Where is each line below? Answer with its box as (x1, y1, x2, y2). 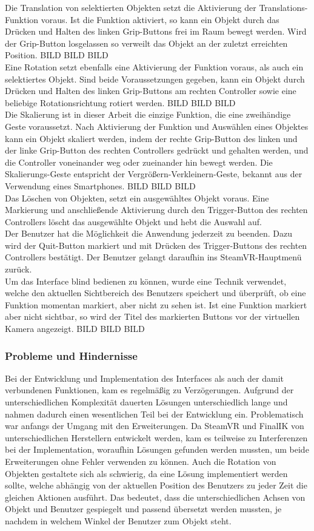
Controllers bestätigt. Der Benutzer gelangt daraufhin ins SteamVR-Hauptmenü (5, 251, 302, 263)
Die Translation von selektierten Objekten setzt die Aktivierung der (5, 1, 256, 13)
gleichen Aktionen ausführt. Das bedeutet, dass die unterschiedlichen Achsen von (5, 490, 306, 503)
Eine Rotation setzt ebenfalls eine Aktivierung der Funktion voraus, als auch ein (5, 60, 304, 73)
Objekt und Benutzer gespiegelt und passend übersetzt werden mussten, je (5, 502, 282, 515)
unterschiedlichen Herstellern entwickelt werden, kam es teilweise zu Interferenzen (5, 431, 308, 444)
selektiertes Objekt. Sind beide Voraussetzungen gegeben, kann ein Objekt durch (5, 72, 305, 85)
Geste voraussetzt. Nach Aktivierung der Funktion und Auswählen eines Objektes (5, 120, 309, 132)
